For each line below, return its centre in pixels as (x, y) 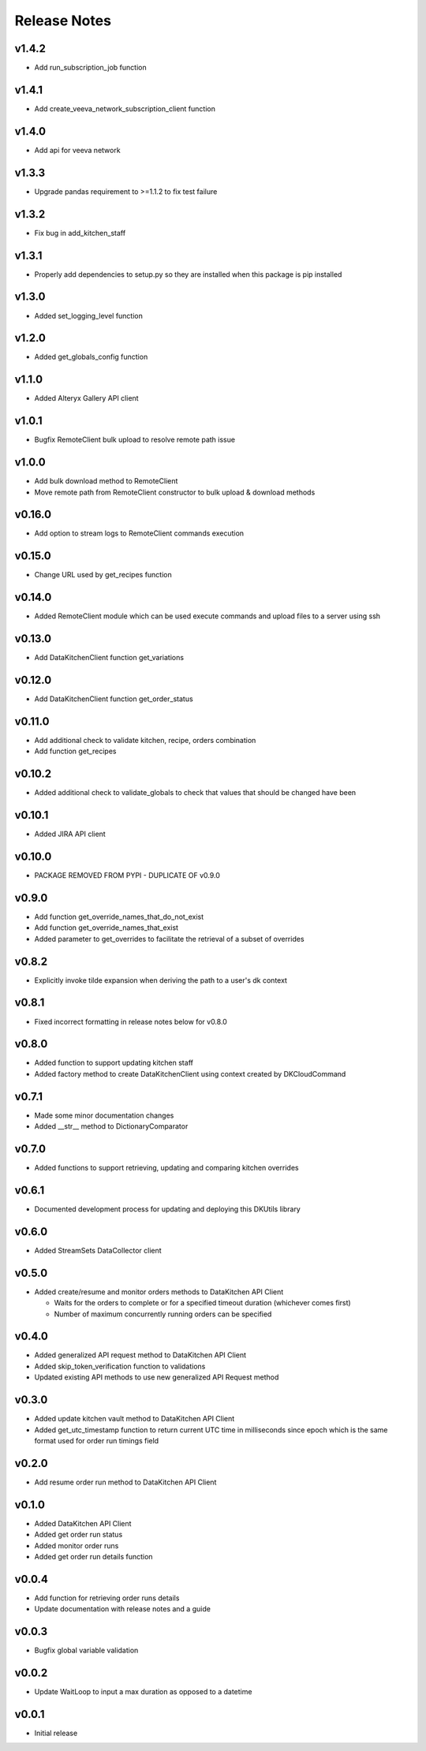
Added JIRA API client (70, 834)
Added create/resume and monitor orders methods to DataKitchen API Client (159, 1292)
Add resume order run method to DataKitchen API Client (125, 1482)
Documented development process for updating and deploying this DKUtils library (168, 1209)
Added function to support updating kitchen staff (114, 1063)
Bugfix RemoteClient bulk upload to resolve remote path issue (135, 440)
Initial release (56, 1733)
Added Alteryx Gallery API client (86, 398)
